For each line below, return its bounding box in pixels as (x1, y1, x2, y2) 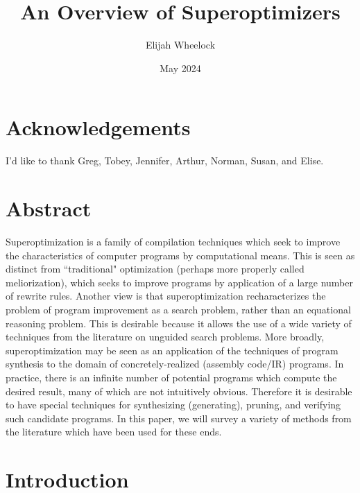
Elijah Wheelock (145, 37, 216, 52)
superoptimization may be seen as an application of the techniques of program (6, 343, 338, 357)
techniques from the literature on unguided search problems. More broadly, (6, 329, 325, 344)
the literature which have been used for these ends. (6, 424, 222, 439)
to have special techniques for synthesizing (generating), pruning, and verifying (6, 397, 341, 412)
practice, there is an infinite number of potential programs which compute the (6, 370, 337, 384)
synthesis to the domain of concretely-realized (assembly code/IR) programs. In (6, 356, 344, 371)
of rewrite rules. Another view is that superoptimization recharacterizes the (6, 288, 326, 303)
